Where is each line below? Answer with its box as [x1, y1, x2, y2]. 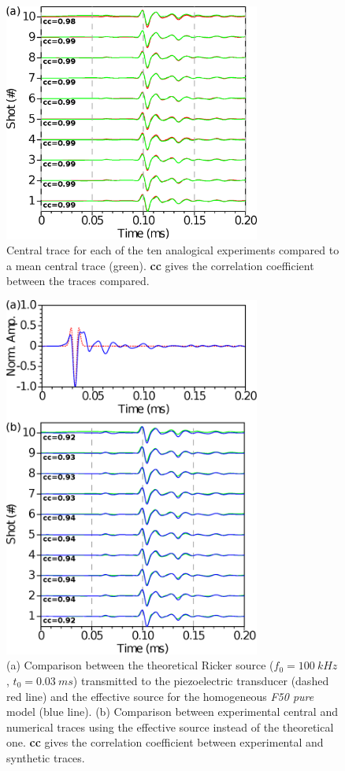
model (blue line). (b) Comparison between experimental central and [6, 703, 338, 720]
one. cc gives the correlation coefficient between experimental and [6, 734, 324, 751]
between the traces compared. [6, 272, 150, 289]
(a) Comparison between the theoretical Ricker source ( [6, 657, 274, 673]
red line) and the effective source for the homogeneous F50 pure [6, 688, 314, 704]
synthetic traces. [6, 749, 85, 765]
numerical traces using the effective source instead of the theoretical [6, 718, 334, 735]
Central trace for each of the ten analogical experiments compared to [6, 242, 339, 258]
